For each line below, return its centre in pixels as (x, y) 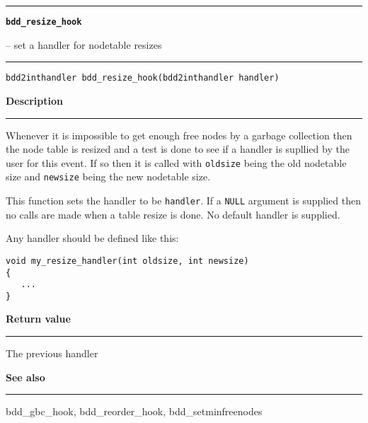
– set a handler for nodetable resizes (84, 44)
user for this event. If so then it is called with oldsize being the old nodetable (176, 162)
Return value (38, 319)
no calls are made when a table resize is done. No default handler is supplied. (173, 214)
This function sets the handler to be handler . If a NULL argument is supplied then (183, 200)
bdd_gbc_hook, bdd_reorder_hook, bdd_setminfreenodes (134, 411)
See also (25, 377)
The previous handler (52, 353)
